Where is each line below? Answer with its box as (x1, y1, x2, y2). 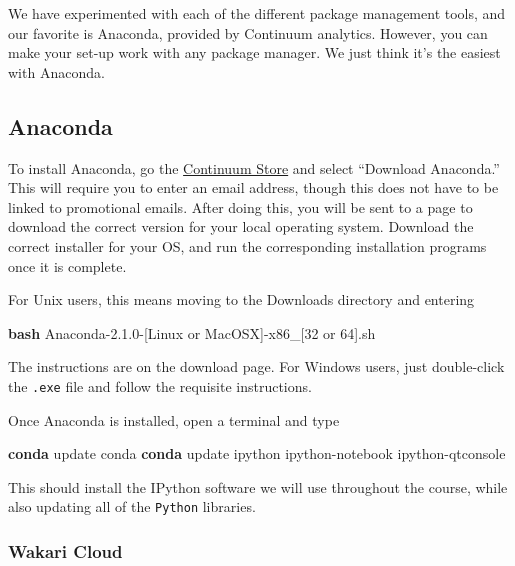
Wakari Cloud (8, 538, 123, 563)
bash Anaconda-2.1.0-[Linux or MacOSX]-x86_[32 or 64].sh (8, 322, 376, 343)
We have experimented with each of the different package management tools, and (8, 3, 506, 23)
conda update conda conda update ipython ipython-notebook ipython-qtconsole (8, 443, 506, 464)
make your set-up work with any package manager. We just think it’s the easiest (8, 42, 501, 63)
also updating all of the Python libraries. (8, 496, 256, 517)
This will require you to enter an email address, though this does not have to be (8, 177, 499, 198)
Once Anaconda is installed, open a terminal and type (8, 409, 340, 430)
